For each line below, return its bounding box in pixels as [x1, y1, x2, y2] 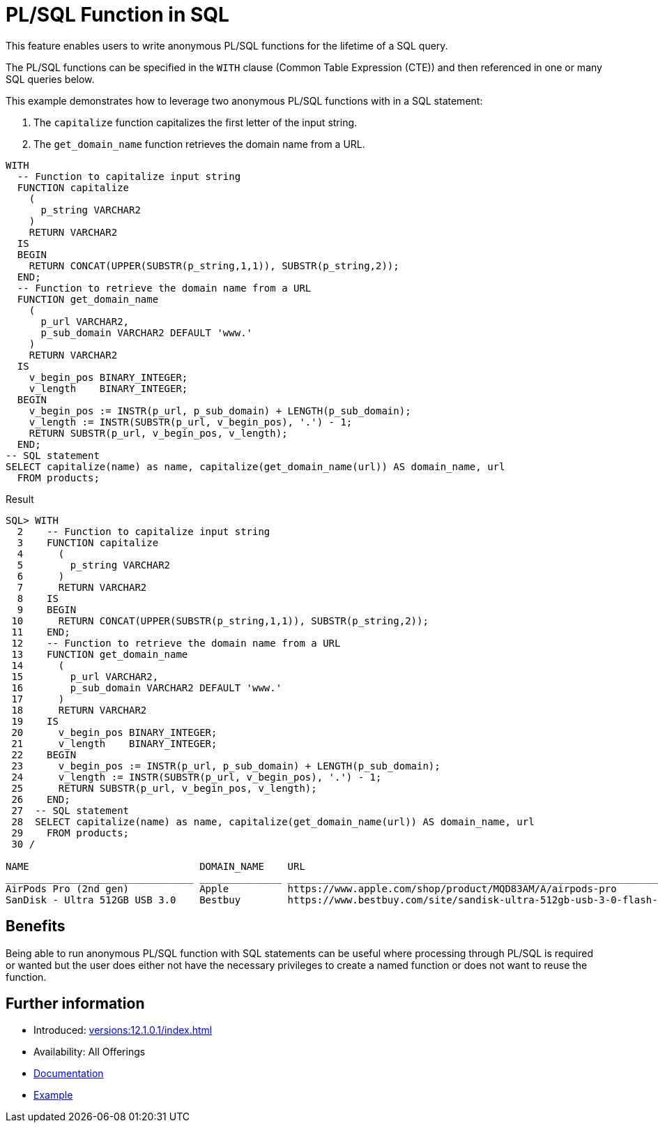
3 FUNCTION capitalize [17, 536, 159, 548]
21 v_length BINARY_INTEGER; [11, 737, 217, 749]
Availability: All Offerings [33, 1046, 146, 1058]
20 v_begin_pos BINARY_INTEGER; [11, 726, 217, 738]
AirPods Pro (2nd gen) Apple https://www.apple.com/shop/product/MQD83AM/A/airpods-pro [6, 882, 617, 894]
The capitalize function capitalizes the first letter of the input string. [33, 116, 358, 128]
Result [6, 492, 34, 505]
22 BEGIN [11, 749, 77, 760]
